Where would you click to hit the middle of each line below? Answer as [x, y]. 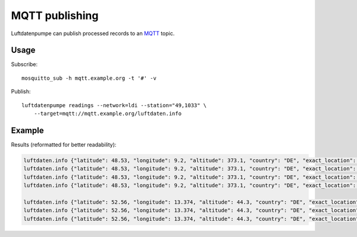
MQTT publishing [55, 15]
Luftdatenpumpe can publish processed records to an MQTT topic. [93, 33]
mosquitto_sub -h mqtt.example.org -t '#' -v [89, 78]
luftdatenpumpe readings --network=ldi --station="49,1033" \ [114, 105]
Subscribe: [24, 64]
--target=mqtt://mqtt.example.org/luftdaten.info [107, 114]
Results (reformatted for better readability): [64, 144]
